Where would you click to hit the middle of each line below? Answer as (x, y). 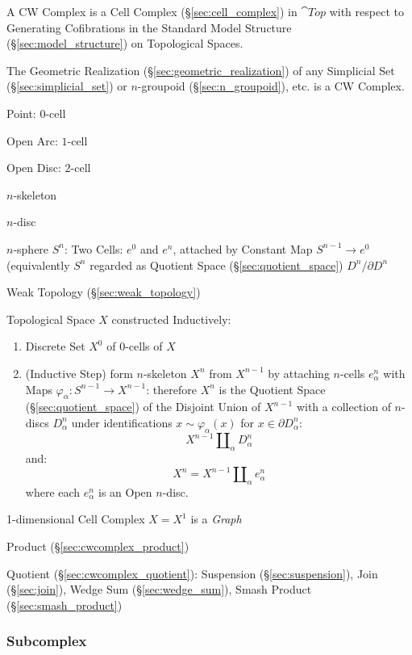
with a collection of (343, 407)
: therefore (171, 389)
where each (53, 491)
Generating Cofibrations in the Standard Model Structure (149, 27)
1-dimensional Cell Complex (76, 519)
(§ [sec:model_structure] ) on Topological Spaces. (125, 43)
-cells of (144, 346)
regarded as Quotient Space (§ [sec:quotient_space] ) (216, 265)
